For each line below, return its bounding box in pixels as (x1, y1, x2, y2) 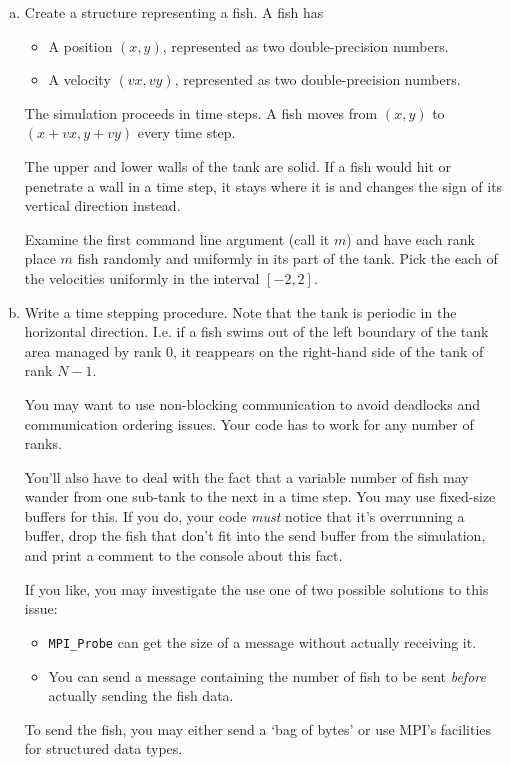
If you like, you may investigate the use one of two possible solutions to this (24, 578, 489, 599)
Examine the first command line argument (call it (24, 228, 330, 249)
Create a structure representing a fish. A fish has (24, 2, 324, 22)
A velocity (48, 69, 111, 90)
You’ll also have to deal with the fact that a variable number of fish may (24, 466, 469, 487)
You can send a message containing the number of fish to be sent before (48, 665, 486, 686)
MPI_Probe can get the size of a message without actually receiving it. (48, 631, 477, 652)
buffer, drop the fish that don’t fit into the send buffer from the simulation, (24, 525, 486, 546)
